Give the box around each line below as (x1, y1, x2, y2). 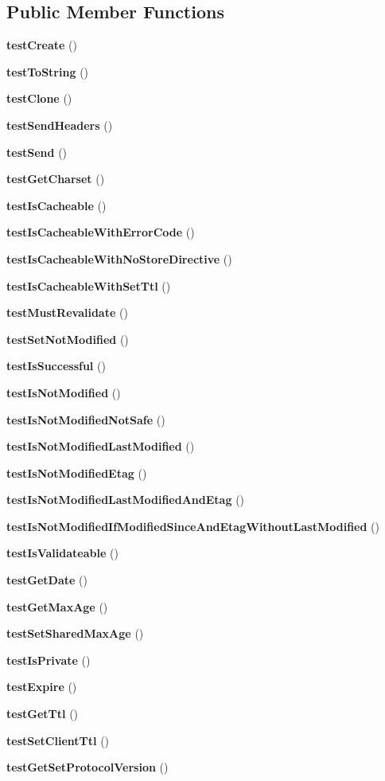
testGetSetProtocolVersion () (6, 759, 169, 775)
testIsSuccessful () (6, 357, 106, 374)
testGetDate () (6, 572, 87, 588)
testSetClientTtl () (6, 732, 110, 748)
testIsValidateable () (6, 545, 119, 561)
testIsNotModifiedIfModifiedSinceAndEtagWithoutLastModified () (6, 517, 379, 534)
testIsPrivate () (6, 651, 91, 668)
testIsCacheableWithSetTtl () (6, 277, 171, 294)
